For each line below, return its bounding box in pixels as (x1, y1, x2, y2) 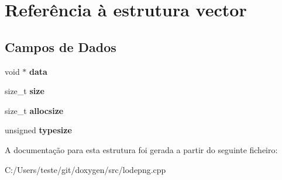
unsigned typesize (5, 124, 72, 136)
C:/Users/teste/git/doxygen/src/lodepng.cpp (5, 163, 166, 175)
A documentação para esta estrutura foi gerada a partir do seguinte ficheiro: (5, 143, 278, 155)
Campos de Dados (5, 37, 116, 56)
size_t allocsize (5, 104, 64, 116)
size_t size (5, 85, 44, 97)
